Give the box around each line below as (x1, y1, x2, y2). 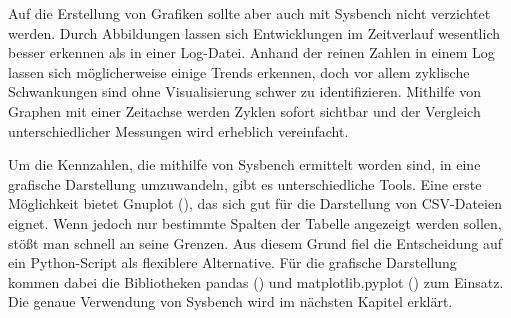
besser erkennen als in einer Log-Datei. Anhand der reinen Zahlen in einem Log (8, 42, 495, 63)
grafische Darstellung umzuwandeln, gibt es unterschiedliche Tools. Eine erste (8, 173, 482, 194)
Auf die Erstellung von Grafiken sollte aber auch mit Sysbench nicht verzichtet (8, 3, 491, 23)
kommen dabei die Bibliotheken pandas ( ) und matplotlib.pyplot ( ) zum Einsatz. (8, 271, 504, 292)
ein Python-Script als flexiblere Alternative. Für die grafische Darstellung (8, 252, 457, 273)
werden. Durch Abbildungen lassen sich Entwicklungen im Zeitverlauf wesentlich (8, 22, 500, 43)
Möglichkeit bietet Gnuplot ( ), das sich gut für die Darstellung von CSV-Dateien (8, 193, 502, 214)
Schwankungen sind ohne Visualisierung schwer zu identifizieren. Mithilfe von (8, 81, 481, 102)
